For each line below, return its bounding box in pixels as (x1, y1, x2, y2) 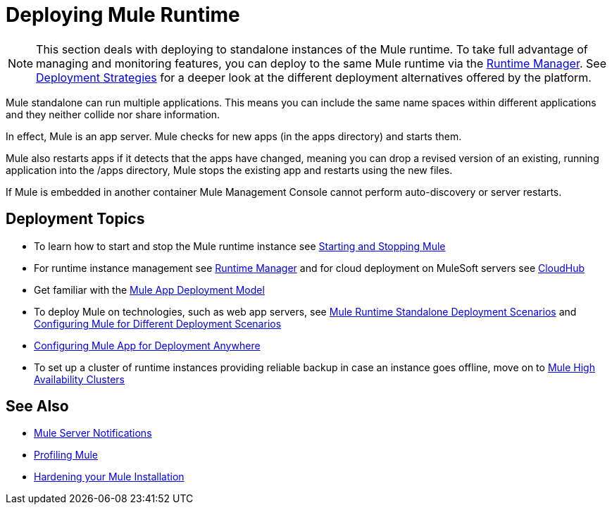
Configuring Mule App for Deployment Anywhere (34, 339, 261, 352)
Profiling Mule (34, 449, 98, 461)
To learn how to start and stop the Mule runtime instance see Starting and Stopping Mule (34, 240, 446, 252)
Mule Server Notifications (34, 427, 152, 440)
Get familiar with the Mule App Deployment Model (34, 283, 265, 296)
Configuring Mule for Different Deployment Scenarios (34, 317, 282, 330)
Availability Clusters (34, 373, 125, 385)
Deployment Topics (6, 210, 145, 228)
